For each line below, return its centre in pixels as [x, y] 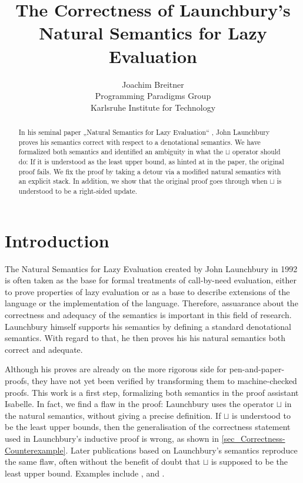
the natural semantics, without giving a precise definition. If [113, 415]
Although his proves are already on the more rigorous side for [116, 369]
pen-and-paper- [257, 369]
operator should [256, 152]
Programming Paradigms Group [153, 96]
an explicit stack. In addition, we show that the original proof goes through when [143, 181]
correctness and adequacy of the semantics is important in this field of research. [148, 314]
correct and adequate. [44, 349]
